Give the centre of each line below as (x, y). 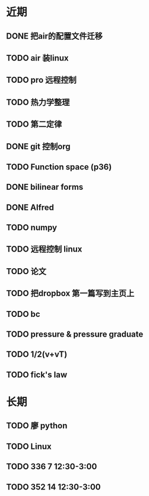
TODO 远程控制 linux (44, 249)
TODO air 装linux (37, 58)
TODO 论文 (26, 271)
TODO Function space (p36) (59, 167)
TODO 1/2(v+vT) (37, 354)
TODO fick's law (37, 374)
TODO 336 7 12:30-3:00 (52, 467)
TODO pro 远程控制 (41, 80)
